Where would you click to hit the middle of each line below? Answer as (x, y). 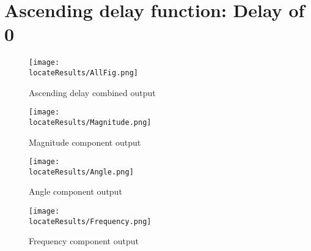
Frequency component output (84, 241)
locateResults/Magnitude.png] (90, 122)
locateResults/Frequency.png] (90, 221)
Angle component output (75, 191)
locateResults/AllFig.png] (83, 73)
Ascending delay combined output (92, 92)
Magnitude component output (85, 142)
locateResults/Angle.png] (81, 172)
